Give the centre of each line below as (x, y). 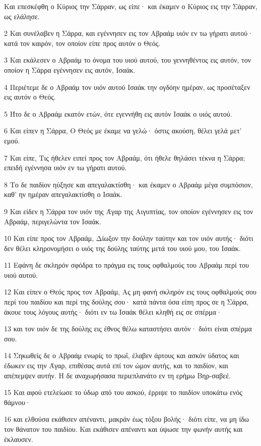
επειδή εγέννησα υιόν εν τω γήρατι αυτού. (66, 167)
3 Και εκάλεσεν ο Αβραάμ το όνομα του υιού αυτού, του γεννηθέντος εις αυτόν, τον (128, 60)
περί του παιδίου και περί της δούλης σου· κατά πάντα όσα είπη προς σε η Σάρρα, (126, 302)
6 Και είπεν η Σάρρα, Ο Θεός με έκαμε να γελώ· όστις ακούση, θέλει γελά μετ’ (123, 131)
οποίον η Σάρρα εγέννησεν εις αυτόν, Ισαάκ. (70, 69)
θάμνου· (17, 402)
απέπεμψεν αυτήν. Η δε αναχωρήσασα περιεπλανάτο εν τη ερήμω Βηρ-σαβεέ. (117, 375)
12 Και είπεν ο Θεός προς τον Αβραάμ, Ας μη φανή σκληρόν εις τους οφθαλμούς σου (130, 292)
